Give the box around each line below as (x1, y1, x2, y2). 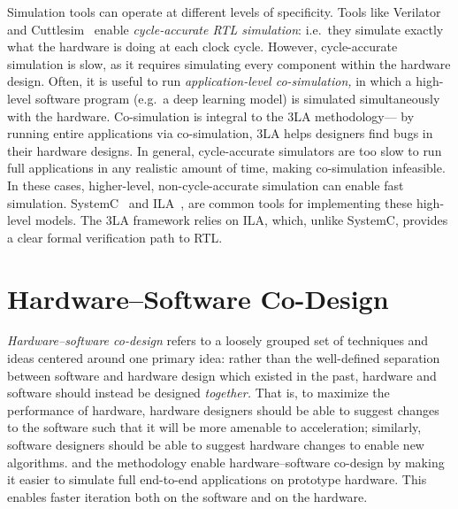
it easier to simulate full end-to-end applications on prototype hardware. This (7, 470, 427, 489)
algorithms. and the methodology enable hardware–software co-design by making (7, 452, 445, 471)
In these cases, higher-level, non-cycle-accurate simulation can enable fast (7, 175, 404, 194)
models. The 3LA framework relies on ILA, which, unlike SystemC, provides (34, 211, 448, 229)
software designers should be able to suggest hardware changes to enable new (7, 436, 424, 453)
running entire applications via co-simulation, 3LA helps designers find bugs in (7, 124, 433, 143)
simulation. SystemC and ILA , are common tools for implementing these (7, 193, 413, 212)
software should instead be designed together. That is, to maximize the (7, 383, 390, 402)
